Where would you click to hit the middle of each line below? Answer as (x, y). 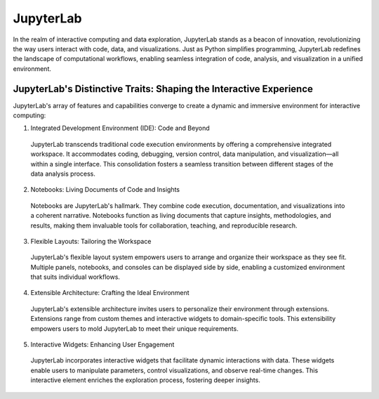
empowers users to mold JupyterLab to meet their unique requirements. (134, 328)
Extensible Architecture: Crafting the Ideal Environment (110, 293)
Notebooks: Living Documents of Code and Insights (105, 190)
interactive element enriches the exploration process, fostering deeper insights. (146, 380)
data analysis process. (63, 174)
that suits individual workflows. (75, 277)
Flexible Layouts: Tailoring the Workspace (91, 241)
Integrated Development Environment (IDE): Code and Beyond (120, 128)
